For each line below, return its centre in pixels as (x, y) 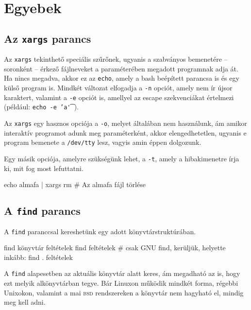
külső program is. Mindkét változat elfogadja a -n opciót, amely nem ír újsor (118, 88)
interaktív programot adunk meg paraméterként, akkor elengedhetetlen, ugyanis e (125, 132)
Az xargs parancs (48, 38)
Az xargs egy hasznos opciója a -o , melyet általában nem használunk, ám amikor (125, 123)
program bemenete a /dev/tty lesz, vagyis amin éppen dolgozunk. (103, 142)
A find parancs (42, 211)
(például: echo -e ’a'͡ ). (41, 107)
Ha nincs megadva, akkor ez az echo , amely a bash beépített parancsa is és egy (122, 78)
